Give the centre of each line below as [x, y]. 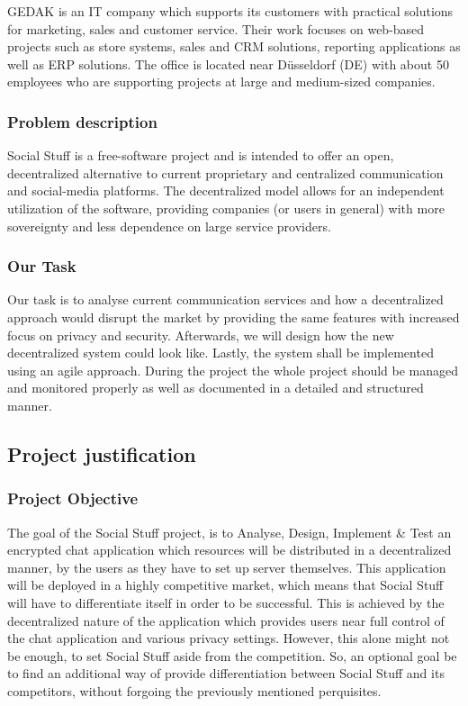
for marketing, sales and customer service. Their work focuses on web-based [216, 28]
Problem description [82, 121]
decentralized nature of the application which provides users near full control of [226, 620]
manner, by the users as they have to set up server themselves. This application [227, 567]
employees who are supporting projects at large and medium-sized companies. [221, 81]
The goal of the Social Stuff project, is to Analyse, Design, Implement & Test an [229, 532]
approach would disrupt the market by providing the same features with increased [234, 317]
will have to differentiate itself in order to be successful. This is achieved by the [226, 602]
